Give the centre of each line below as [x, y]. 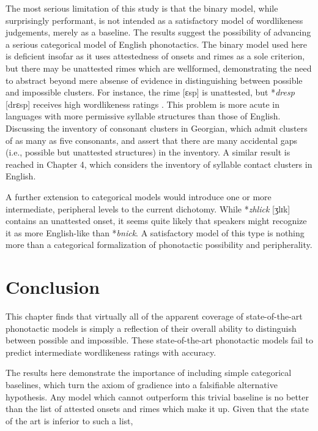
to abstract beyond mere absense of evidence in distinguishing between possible [154, 80]
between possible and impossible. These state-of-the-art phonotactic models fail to [159, 340]
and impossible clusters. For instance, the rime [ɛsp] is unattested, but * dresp [150, 92]
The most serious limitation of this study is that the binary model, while [142, 8]
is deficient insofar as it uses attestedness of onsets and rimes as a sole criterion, [155, 56]
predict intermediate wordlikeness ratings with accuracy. [111, 352]
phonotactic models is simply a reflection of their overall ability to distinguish [151, 328]
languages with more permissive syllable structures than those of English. [143, 116]
